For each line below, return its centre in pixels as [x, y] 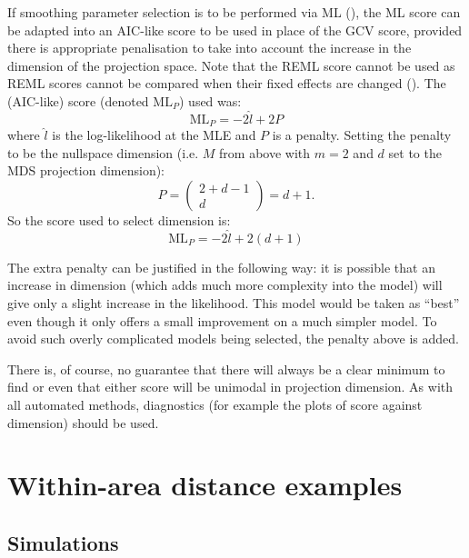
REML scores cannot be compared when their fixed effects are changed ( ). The [227, 83]
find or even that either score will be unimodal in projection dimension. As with [230, 387]
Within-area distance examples [205, 485]
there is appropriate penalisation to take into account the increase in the [210, 48]
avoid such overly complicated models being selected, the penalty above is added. [233, 339]
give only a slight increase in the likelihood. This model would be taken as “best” [234, 303]
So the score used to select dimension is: [119, 220]
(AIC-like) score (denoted [78, 100]
